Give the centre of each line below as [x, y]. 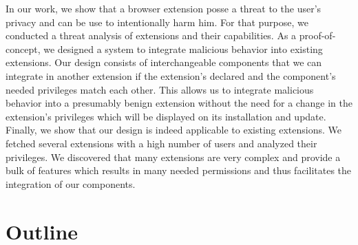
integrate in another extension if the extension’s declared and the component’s [171, 75]
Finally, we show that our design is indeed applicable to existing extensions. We [173, 130]
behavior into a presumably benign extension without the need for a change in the [179, 103]
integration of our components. [71, 183]
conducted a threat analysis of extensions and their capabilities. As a [151, 35]
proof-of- [317, 35]
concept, [23, 49]
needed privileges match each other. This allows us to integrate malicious [160, 89]
